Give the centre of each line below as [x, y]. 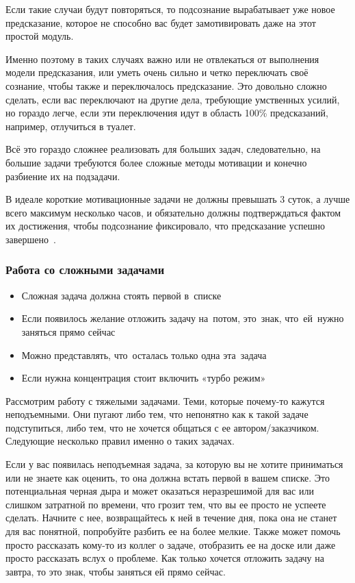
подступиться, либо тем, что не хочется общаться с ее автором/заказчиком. [162, 427]
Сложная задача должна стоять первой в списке [121, 295]
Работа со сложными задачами [85, 270]
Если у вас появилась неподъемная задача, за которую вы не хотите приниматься [174, 464]
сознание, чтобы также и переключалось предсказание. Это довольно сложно [166, 85]
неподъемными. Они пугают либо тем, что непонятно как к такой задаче [157, 414]
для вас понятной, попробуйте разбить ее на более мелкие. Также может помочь [173, 531]
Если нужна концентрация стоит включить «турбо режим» [144, 378]
